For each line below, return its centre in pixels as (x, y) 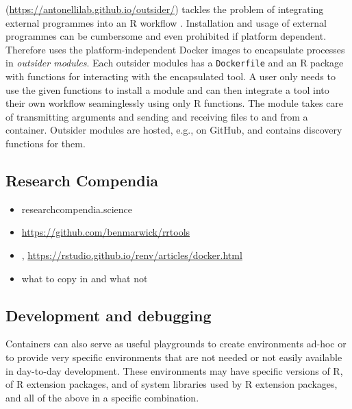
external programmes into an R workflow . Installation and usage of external (166, 22)
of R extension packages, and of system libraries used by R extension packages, (172, 384)
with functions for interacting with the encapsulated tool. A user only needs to (171, 76)
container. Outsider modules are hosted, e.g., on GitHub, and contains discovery (174, 130)
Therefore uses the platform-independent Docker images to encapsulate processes (175, 49)
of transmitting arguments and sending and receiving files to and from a (157, 116)
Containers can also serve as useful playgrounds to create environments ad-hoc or (176, 344)
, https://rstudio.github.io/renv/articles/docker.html (132, 255)
